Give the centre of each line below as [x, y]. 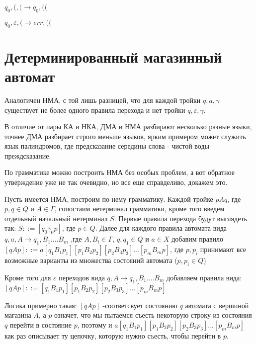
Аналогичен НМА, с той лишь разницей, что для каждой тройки [103, 100]
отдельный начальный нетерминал [56, 218]
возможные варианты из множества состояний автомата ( [91, 260]
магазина [18, 315]
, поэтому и [95, 325]
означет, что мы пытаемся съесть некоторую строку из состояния [153, 315]
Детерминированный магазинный [113, 56]
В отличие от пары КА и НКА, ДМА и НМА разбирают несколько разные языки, [128, 127]
